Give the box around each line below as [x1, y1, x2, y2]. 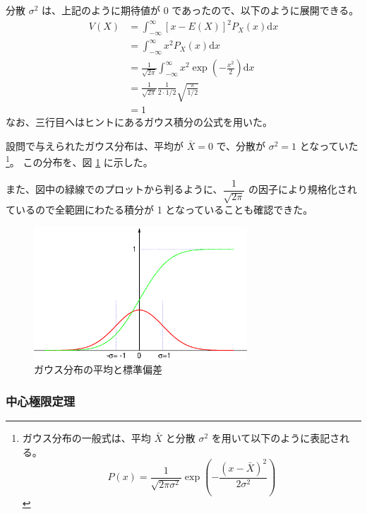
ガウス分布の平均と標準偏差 [34, 362, 162, 377]
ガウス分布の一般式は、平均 [22, 431, 151, 445]
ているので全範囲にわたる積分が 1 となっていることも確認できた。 [6, 202, 313, 216]
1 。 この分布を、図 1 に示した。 [6, 153, 153, 169]
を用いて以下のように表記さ [211, 431, 340, 445]
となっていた [299, 138, 359, 153]
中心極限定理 [6, 392, 76, 409]
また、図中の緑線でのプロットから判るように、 [6, 182, 223, 197]
